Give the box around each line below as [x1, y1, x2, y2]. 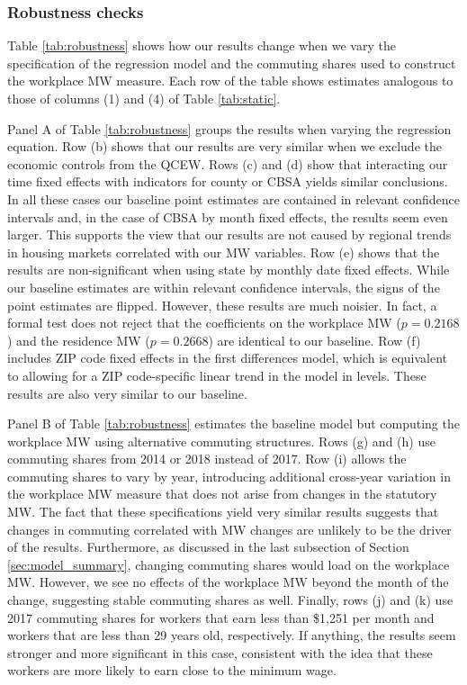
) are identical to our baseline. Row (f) [208, 330, 421, 349]
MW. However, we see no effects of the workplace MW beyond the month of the [7, 572, 449, 591]
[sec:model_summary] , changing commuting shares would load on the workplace [7, 554, 450, 573]
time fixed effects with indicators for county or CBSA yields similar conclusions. [7, 172, 448, 191]
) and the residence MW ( [7, 330, 150, 349]
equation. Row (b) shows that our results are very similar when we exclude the [7, 137, 442, 156]
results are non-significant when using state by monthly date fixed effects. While [7, 260, 450, 279]
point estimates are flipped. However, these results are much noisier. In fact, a [7, 295, 437, 314]
